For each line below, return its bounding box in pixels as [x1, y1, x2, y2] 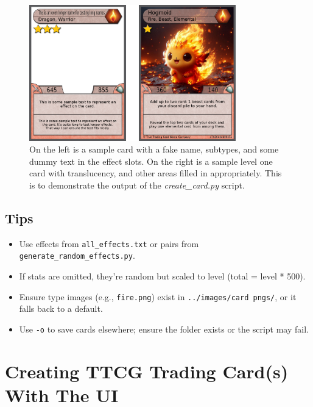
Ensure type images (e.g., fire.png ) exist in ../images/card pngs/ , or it [19, 290, 297, 303]
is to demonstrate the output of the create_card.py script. [29, 178, 245, 191]
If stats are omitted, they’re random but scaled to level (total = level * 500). [19, 270, 306, 283]
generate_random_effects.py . [19, 249, 135, 262]
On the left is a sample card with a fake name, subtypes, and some [29, 143, 279, 156]
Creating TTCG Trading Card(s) [5, 358, 289, 383]
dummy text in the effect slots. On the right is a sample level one [29, 154, 273, 167]
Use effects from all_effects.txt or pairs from [19, 237, 199, 250]
